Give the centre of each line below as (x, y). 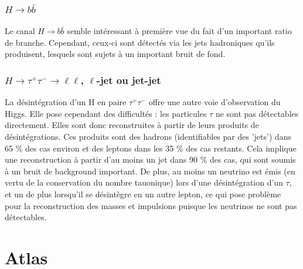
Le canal (20, 31)
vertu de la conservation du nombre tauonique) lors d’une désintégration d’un (144, 182)
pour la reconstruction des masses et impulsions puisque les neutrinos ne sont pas (151, 205)
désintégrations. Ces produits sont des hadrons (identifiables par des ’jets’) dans (148, 136)
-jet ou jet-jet (129, 80)
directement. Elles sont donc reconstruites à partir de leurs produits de (132, 125)
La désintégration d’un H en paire (66, 102)
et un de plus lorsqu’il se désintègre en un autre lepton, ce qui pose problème (143, 194)
